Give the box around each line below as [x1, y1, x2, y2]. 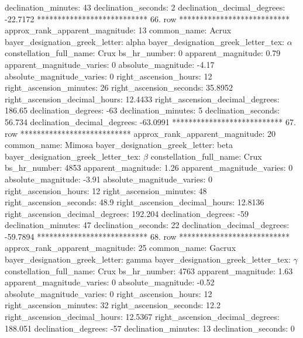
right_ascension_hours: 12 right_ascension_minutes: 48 [5, 184, 207, 196]
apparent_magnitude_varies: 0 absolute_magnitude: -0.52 [5, 276, 215, 288]
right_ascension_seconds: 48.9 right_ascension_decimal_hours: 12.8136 [5, 196, 264, 208]
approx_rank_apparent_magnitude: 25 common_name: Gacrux [5, 242, 236, 254]
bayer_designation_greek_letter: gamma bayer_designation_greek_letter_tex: [5, 253, 291, 265]
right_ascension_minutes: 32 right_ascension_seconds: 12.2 [5, 299, 221, 311]
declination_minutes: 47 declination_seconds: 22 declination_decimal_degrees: [5, 219, 290, 231]
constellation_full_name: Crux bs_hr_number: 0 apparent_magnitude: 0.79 [5, 47, 281, 59]
